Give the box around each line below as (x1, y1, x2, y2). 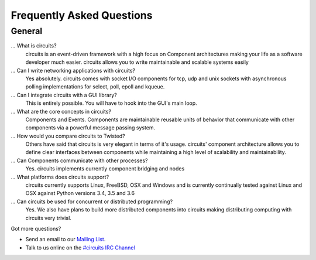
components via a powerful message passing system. (25, 124, 156, 131)
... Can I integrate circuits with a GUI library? (11, 91, 117, 98)
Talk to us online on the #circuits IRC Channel (25, 244, 135, 251)
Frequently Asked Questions (11, 9, 153, 22)
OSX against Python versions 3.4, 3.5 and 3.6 (25, 190, 135, 197)
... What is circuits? (11, 42, 57, 49)
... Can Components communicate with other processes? (11, 157, 148, 164)
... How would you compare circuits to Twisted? (11, 132, 125, 139)
